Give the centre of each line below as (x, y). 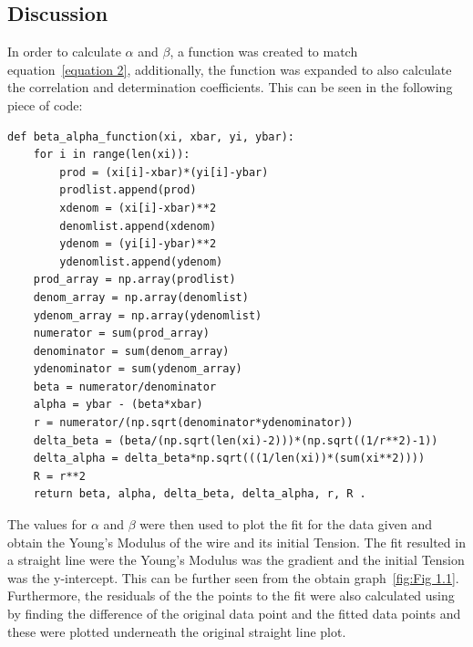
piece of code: (45, 104)
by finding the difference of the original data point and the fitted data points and (234, 614)
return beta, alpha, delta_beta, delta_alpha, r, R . (200, 494)
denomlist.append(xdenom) (138, 226)
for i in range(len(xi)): (112, 155)
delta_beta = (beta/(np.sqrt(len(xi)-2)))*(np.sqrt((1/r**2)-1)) (236, 440)
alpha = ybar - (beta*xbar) (118, 405)
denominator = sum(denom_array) (131, 351)
